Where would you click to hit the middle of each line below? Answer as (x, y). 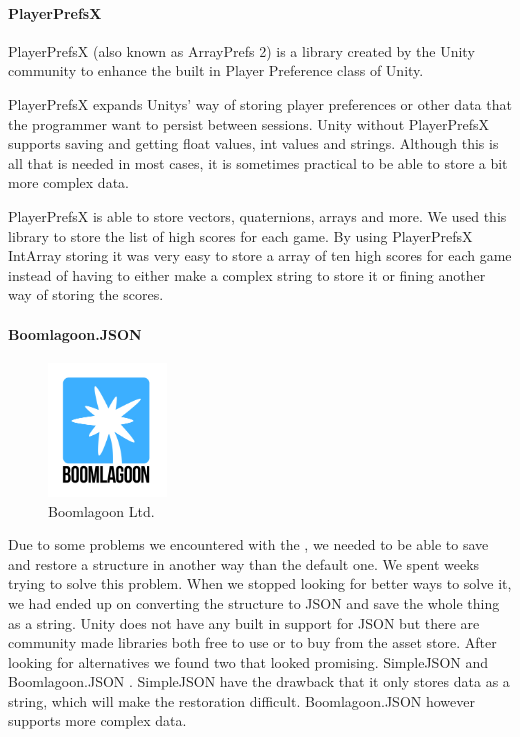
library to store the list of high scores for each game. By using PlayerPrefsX (240, 235)
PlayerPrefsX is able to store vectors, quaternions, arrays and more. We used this (257, 215)
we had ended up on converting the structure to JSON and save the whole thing (254, 602)
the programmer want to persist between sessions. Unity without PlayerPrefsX (249, 123)
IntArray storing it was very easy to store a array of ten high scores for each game (260, 255)
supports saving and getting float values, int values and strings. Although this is (253, 143)
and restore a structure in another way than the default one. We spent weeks (244, 563)
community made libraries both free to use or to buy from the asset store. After (252, 642)
